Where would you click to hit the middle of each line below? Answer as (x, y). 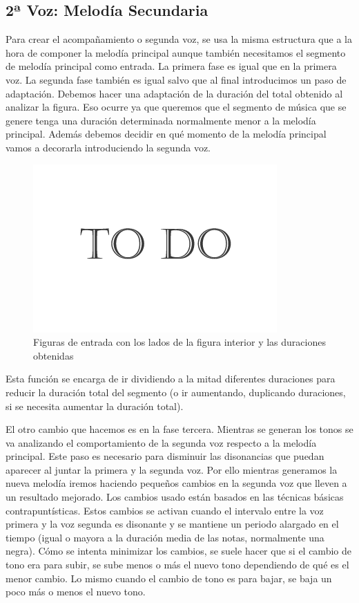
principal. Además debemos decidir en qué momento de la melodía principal (166, 134)
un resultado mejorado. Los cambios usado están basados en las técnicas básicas (175, 497)
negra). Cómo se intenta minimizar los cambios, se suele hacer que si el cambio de (178, 551)
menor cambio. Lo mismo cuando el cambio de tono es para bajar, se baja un (169, 578)
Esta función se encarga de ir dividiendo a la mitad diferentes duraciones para (171, 379)
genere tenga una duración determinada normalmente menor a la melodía (161, 120)
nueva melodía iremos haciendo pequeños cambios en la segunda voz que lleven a (176, 483)
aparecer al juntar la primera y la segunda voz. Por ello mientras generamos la (172, 469)
